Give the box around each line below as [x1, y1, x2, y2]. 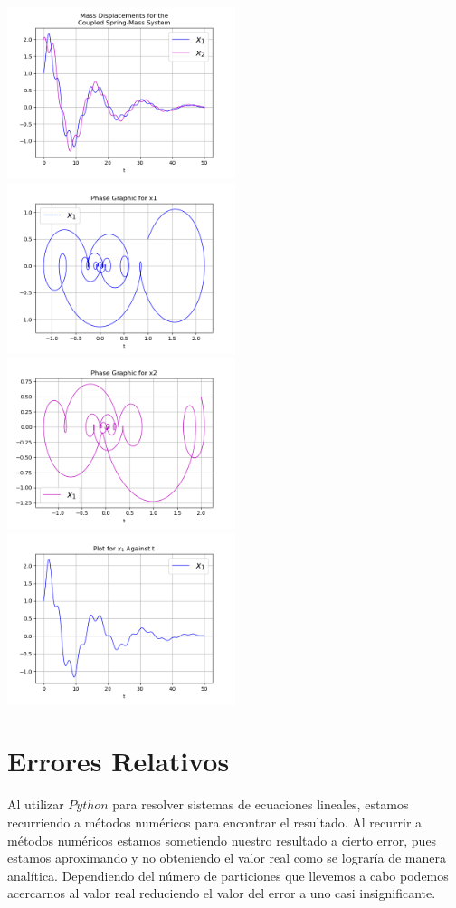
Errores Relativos [7, 742, 230, 779]
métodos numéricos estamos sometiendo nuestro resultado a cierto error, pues [7, 830, 437, 849]
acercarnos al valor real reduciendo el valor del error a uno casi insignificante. [7, 884, 436, 903]
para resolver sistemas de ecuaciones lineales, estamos [112, 795, 409, 814]
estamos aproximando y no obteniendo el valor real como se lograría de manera [7, 848, 446, 867]
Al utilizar [7, 795, 64, 814]
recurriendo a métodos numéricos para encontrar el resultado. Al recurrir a [7, 812, 423, 831]
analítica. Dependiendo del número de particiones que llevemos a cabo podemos [7, 865, 449, 884]
